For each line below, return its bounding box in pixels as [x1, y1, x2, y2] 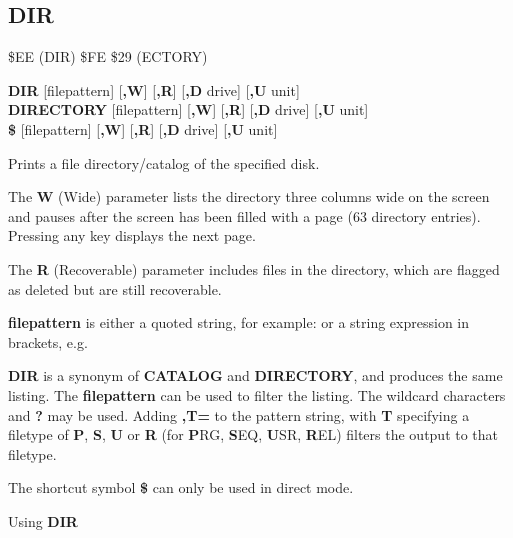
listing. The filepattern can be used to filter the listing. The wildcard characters [8, 384, 506, 405]
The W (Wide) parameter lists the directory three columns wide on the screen [8, 186, 490, 207]
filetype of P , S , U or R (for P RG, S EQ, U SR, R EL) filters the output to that [8, 424, 499, 445]
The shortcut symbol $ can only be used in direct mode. [8, 477, 354, 498]
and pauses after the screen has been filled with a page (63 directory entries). [8, 205, 481, 226]
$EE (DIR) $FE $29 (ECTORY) [8, 46, 208, 67]
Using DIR [8, 510, 78, 531]
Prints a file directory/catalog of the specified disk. [8, 152, 320, 173]
